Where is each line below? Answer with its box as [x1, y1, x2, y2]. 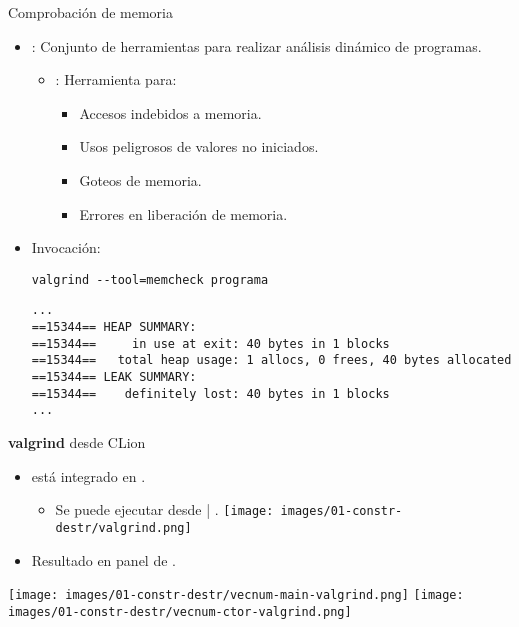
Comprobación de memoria [8, 2, 173, 22]
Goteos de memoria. [79, 169, 202, 190]
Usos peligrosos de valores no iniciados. [79, 136, 319, 157]
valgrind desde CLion [8, 432, 146, 452]
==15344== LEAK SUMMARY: [31, 370, 197, 385]
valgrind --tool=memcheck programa [31, 272, 269, 287]
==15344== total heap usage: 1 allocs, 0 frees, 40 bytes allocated [31, 353, 512, 368]
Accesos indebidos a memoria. [79, 102, 262, 123]
